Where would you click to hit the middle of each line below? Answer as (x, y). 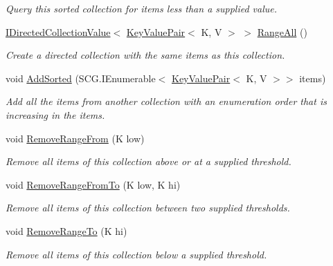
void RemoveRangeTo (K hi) (66, 230)
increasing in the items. (55, 114)
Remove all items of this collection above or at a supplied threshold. (148, 161)
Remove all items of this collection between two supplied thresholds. (148, 208)
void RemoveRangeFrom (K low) (75, 138)
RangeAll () (282, 31)
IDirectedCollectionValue (58, 31)
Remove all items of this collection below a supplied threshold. (136, 254)
